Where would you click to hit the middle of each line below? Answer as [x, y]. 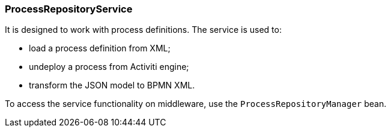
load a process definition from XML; [100, 48]
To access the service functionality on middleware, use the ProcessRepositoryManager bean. [196, 104]
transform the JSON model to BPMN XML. [112, 85]
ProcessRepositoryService [69, 9]
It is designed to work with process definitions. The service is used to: [143, 30]
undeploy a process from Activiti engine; [109, 67]
